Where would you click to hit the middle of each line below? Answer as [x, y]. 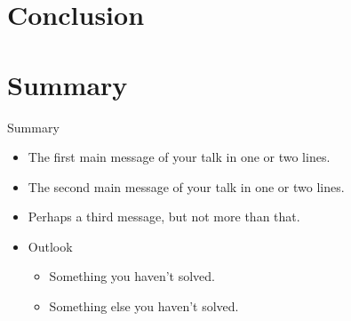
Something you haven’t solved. [132, 276]
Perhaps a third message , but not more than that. [164, 217]
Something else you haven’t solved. [144, 306]
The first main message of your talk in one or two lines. [179, 157]
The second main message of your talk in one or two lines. [186, 186]
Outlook [50, 246]
